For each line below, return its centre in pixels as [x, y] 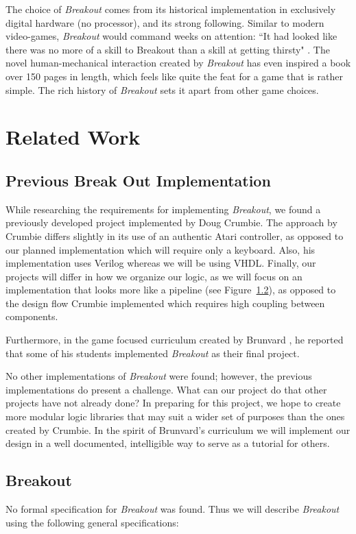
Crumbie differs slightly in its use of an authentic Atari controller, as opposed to [175, 235]
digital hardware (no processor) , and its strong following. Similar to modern [165, 22]
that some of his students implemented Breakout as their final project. [153, 353]
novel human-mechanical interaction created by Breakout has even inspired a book [178, 63]
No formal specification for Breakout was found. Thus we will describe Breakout [173, 509]
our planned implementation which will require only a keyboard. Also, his [161, 249]
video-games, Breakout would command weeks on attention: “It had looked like [171, 36]
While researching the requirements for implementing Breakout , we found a [163, 209]
